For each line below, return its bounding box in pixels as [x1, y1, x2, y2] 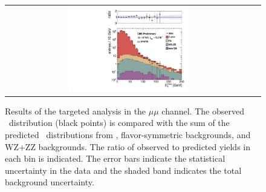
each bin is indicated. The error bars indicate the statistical [5, 152, 225, 165]
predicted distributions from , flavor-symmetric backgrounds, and [5, 128, 251, 141]
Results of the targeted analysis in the [5, 104, 146, 117]
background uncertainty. [5, 176, 94, 188]
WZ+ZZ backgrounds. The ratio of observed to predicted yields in [5, 140, 251, 153]
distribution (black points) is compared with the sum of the [8, 116, 230, 129]
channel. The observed [161, 104, 244, 117]
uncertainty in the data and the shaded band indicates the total [5, 164, 242, 176]
